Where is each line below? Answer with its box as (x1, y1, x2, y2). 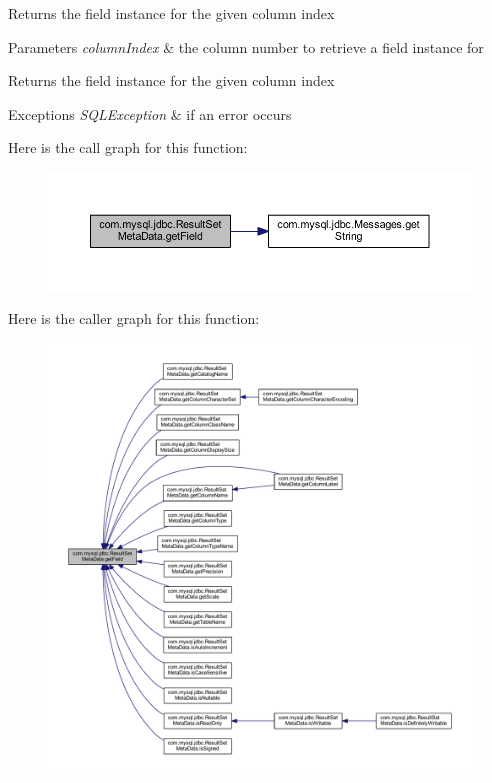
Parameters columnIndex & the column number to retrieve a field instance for (8, 36, 484, 57)
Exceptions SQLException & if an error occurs (8, 103, 292, 124)
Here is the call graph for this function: (8, 137, 248, 158)
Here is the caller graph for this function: (8, 308, 260, 329)
